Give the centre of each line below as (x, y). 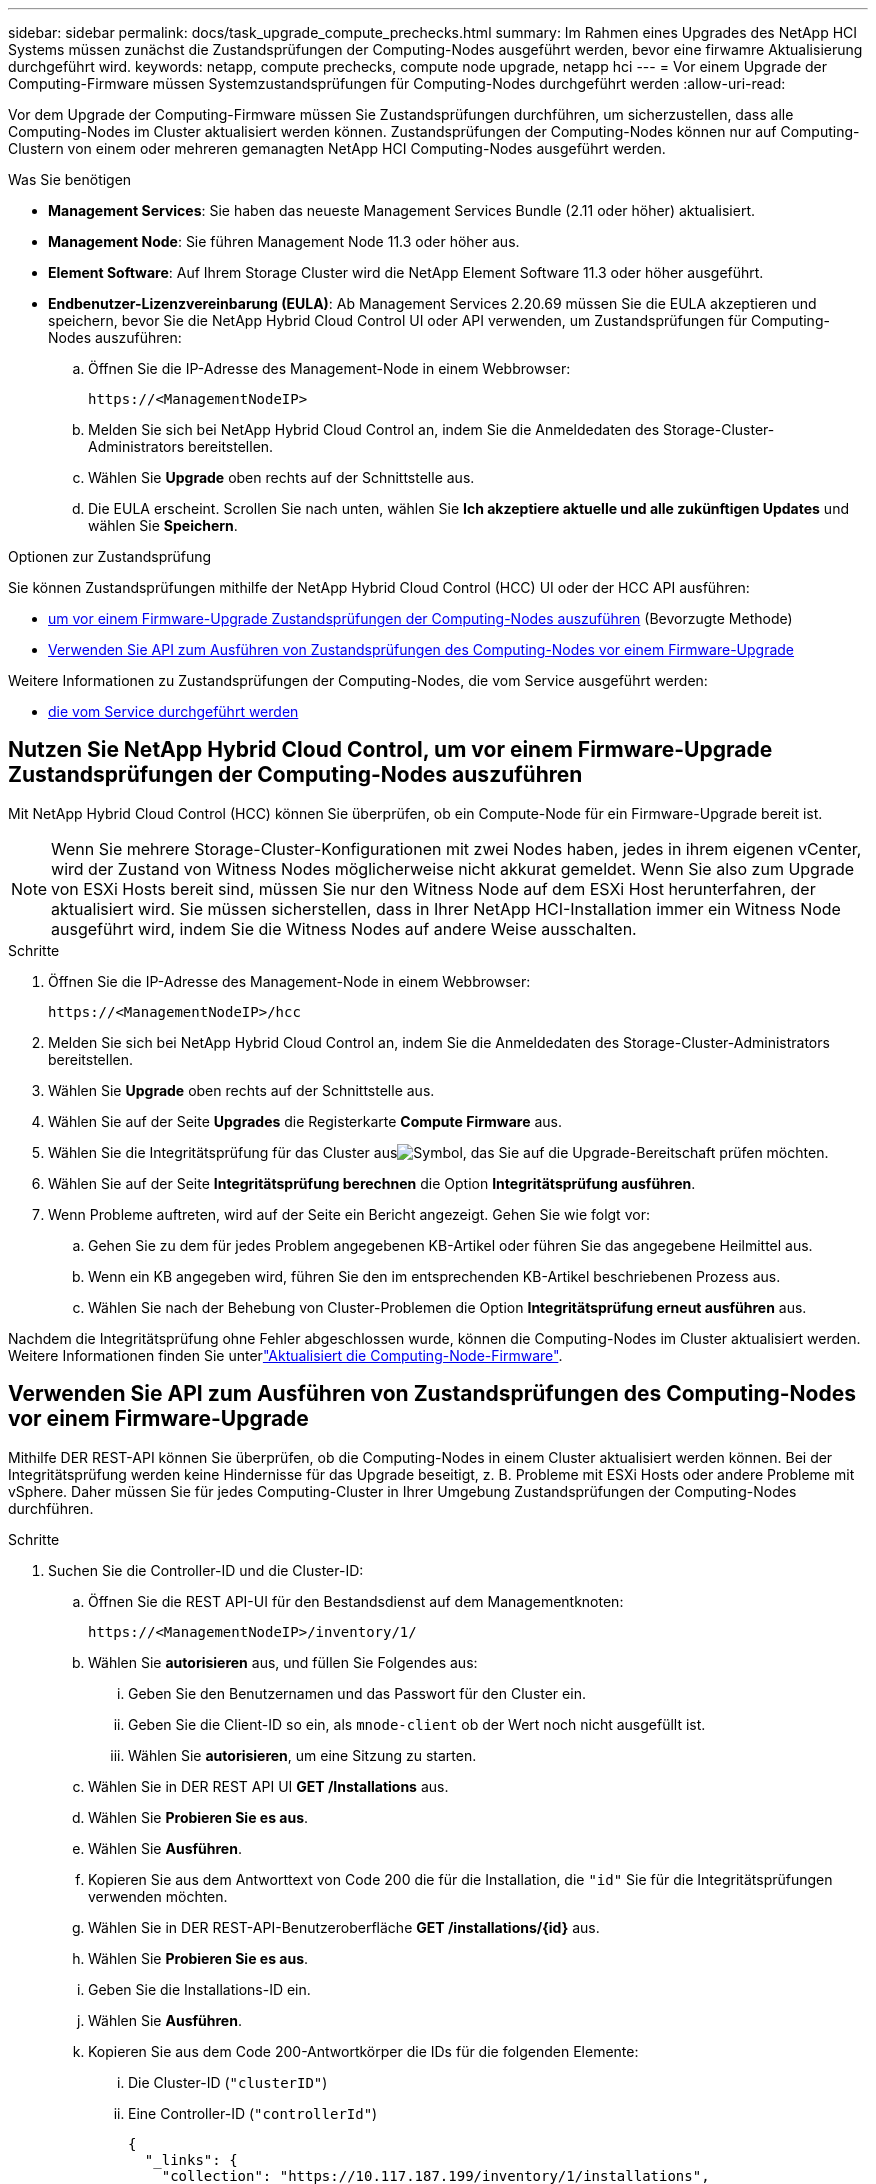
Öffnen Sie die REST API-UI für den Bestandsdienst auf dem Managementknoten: (356, 1601)
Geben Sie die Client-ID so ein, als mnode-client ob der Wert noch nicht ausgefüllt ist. (417, 1724)
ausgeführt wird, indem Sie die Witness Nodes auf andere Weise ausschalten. (344, 928)
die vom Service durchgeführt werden (173, 711)
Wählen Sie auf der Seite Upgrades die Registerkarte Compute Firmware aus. (305, 1121)
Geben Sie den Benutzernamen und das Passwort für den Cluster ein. (357, 1693)
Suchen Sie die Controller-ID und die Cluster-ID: (206, 1570)
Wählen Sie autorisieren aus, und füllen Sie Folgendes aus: (283, 1662)
